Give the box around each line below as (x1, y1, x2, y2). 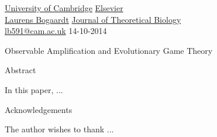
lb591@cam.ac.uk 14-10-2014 (5, 25, 107, 37)
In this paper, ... (5, 83, 63, 95)
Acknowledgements (5, 103, 73, 115)
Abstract (5, 64, 36, 76)
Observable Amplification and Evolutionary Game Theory (5, 44, 213, 56)
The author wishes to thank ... (5, 123, 114, 135)
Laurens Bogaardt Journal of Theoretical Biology (5, 13, 181, 25)
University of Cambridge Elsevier (5, 2, 123, 13)
